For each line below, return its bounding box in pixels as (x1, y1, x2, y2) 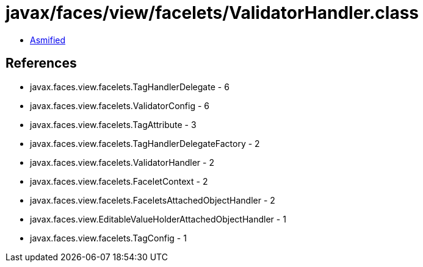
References (5, 55, 77, 71)
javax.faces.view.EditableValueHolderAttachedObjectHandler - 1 (30, 213, 286, 224)
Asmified (30, 34, 66, 45)
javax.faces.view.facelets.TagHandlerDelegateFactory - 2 (30, 138, 260, 149)
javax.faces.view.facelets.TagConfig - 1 (30, 232, 187, 243)
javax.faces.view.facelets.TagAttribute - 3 (30, 119, 197, 130)
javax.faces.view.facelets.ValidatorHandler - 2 (30, 157, 214, 168)
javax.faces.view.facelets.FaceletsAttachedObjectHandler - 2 (30, 194, 275, 205)
